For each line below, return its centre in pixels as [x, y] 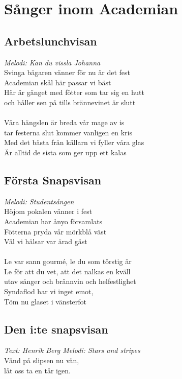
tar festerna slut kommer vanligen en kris [68, 132]
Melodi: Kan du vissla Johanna [52, 62]
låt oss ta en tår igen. [37, 370]
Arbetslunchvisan [51, 41]
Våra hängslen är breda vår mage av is [64, 122]
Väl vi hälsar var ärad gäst [46, 241]
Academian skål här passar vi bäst [58, 82]
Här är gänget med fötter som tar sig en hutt [74, 92]
